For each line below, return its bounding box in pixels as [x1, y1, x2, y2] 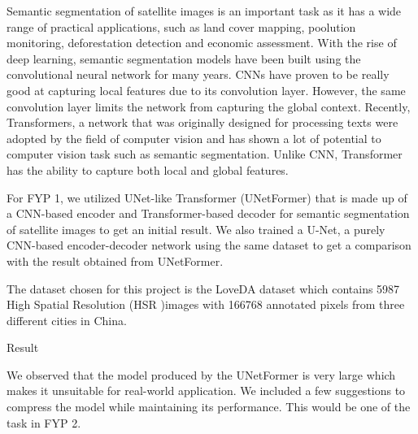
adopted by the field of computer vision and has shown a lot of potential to [7, 129, 381, 146]
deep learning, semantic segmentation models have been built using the [7, 50, 361, 67]
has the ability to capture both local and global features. [7, 161, 289, 178]
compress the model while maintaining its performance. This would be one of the [7, 398, 411, 415]
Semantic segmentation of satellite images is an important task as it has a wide [7, 2, 402, 19]
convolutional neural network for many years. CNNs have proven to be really [7, 66, 390, 83]
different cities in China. [7, 311, 127, 328]
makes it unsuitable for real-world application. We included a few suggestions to [7, 382, 406, 399]
